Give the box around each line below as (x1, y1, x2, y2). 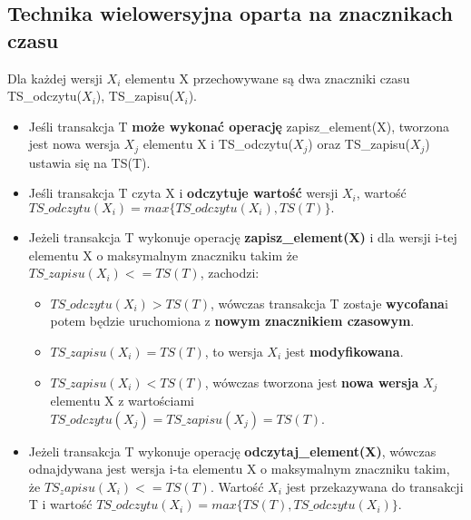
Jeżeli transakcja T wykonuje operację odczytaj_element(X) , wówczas (28, 441, 437, 460)
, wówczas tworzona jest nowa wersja (204, 372, 419, 391)
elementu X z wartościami (50, 391, 194, 410)
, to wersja (204, 341, 263, 360)
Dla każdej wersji (7, 68, 103, 87)
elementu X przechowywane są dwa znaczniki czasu (125, 68, 410, 87)
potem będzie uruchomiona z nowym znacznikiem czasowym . (50, 311, 415, 330)
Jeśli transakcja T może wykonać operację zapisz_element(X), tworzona (28, 116, 449, 135)
